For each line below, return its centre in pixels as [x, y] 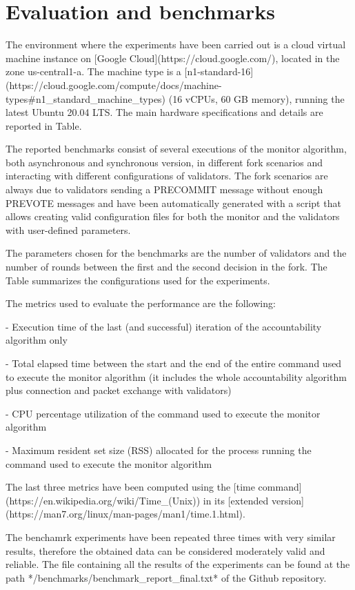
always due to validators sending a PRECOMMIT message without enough [164, 189]
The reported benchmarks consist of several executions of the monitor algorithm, [176, 149]
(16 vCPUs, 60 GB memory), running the [256, 98]
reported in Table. [44, 125]
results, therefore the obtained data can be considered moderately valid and [165, 550]
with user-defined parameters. [68, 229]
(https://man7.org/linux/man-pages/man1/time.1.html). [125, 514]
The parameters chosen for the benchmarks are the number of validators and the [176, 253]
